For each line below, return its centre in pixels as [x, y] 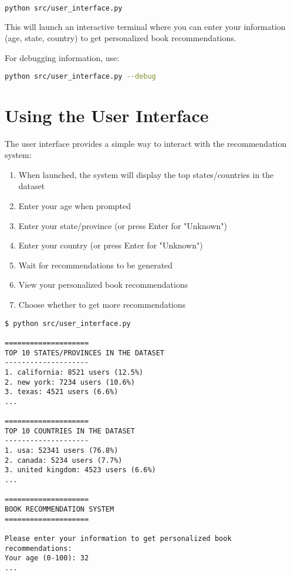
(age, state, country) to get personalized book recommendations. [121, 38]
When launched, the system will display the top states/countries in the [146, 174]
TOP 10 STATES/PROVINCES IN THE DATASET [85, 353]
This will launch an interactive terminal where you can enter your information [145, 26]
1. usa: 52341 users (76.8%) [62, 451]
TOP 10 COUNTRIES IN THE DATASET [70, 431]
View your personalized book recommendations [103, 285]
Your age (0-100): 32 [47, 558]
